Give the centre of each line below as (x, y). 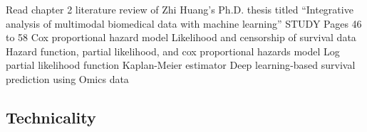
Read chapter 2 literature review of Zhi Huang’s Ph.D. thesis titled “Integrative (180, 9)
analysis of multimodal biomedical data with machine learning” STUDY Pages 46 (184, 23)
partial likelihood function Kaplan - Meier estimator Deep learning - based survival (181, 65)
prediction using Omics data (67, 78)
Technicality (51, 117)
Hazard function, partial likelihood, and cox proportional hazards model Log (173, 51)
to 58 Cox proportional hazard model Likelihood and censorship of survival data (181, 37)
